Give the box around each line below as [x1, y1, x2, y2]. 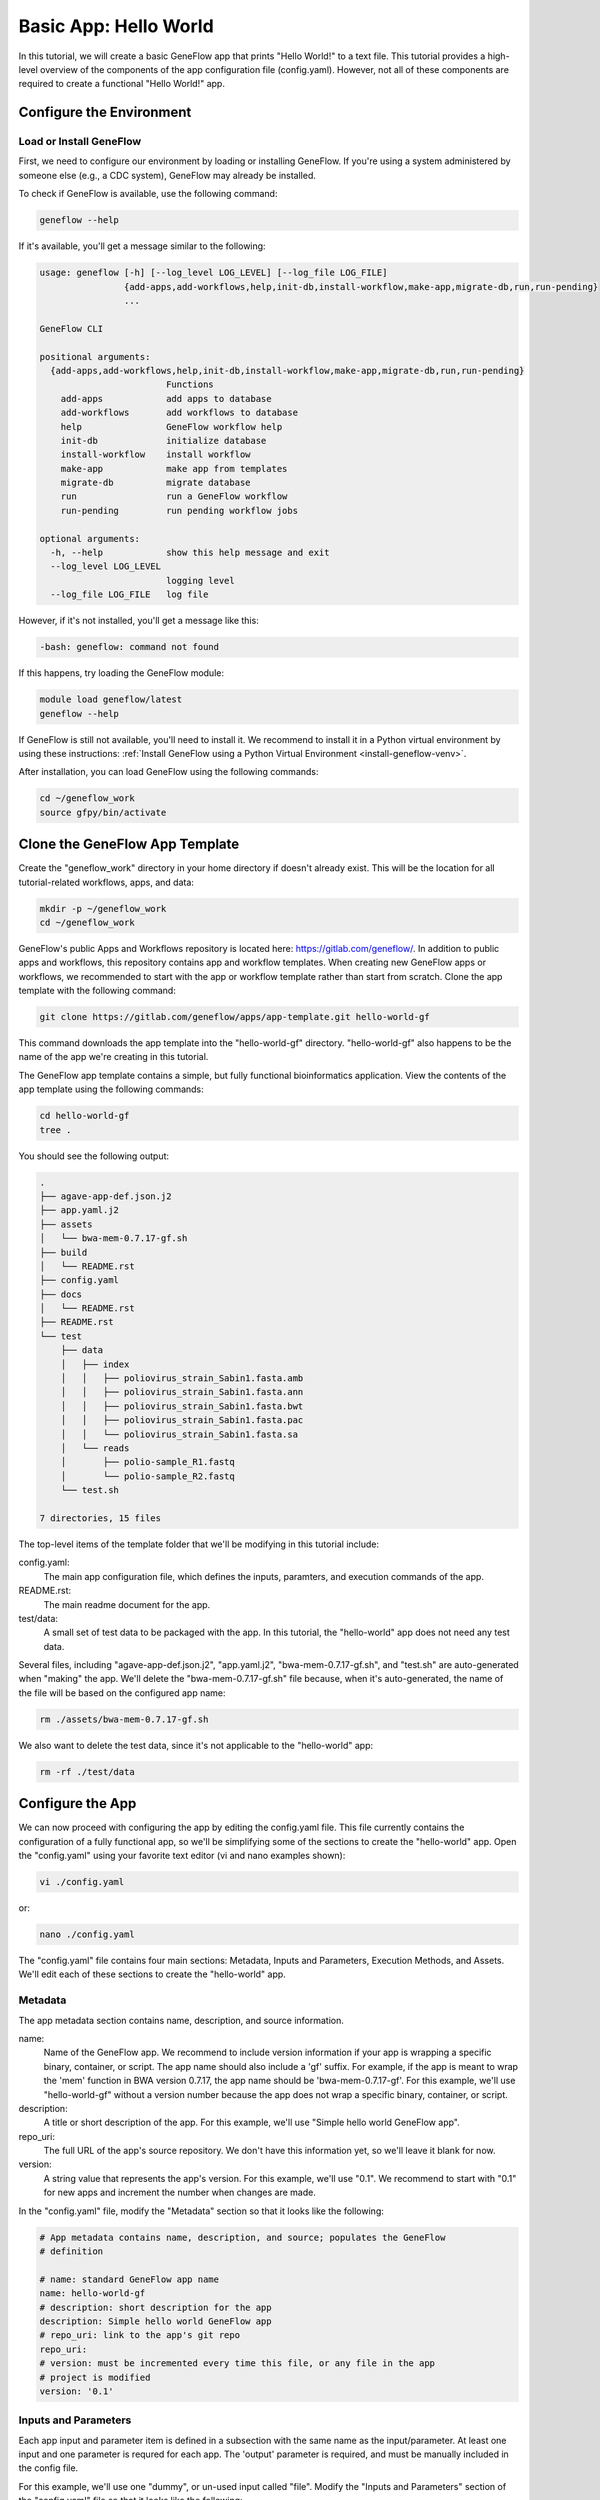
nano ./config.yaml [39, 1929, 135, 1940]
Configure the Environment [18, 104, 192, 121]
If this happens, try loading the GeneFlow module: [18, 667, 225, 679]
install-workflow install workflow [60, 449, 251, 460]
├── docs [39, 1288, 83, 1300]
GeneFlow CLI [39, 323, 104, 334]
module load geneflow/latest [39, 694, 183, 705]
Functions [165, 379, 214, 390]
